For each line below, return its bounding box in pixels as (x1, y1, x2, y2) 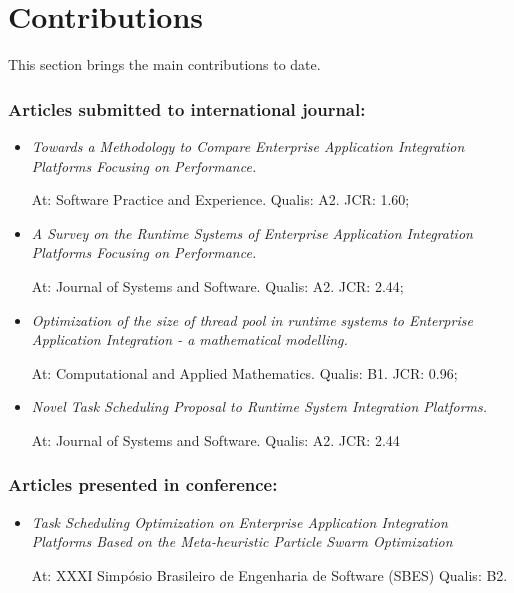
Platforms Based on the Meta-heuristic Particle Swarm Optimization (31, 531, 453, 552)
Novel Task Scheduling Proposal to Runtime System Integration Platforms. (31, 396, 488, 417)
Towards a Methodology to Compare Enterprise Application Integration (31, 135, 465, 156)
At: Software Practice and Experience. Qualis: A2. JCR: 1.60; (31, 189, 410, 210)
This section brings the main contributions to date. (8, 54, 321, 75)
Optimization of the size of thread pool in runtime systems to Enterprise (31, 309, 473, 330)
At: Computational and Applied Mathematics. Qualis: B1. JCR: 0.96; (31, 362, 458, 383)
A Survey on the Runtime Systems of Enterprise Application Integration (31, 222, 473, 243)
